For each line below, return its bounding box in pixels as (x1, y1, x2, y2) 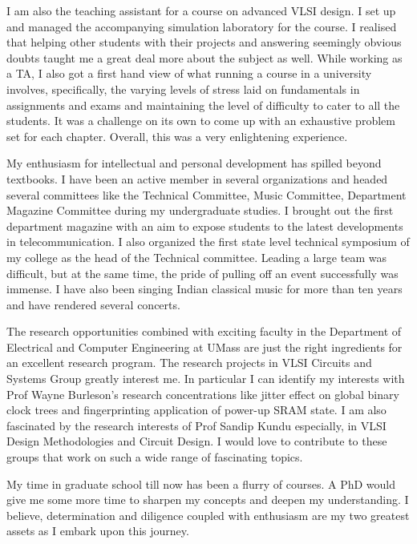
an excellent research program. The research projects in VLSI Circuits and (6, 354, 372, 371)
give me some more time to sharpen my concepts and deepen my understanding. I (6, 491, 409, 508)
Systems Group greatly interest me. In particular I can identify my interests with (6, 370, 405, 387)
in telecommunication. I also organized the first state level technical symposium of (6, 233, 410, 250)
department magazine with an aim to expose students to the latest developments (6, 217, 403, 234)
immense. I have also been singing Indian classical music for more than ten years (6, 280, 403, 297)
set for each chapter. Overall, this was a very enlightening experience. (6, 127, 348, 144)
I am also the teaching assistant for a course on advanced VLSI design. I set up (6, 2, 396, 18)
